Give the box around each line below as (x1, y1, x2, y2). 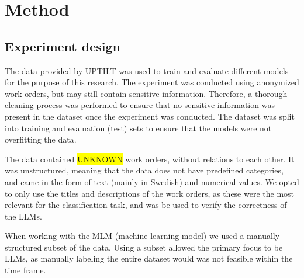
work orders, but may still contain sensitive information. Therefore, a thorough (5, 87, 288, 99)
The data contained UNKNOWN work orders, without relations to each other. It (5, 152, 295, 165)
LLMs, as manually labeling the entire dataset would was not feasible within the (5, 252, 293, 265)
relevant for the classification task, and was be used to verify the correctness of (5, 199, 287, 211)
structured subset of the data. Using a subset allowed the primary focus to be (5, 241, 283, 253)
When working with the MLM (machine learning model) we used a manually (5, 230, 280, 242)
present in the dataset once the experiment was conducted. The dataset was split (5, 110, 295, 122)
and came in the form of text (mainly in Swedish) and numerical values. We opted (5, 175, 299, 187)
